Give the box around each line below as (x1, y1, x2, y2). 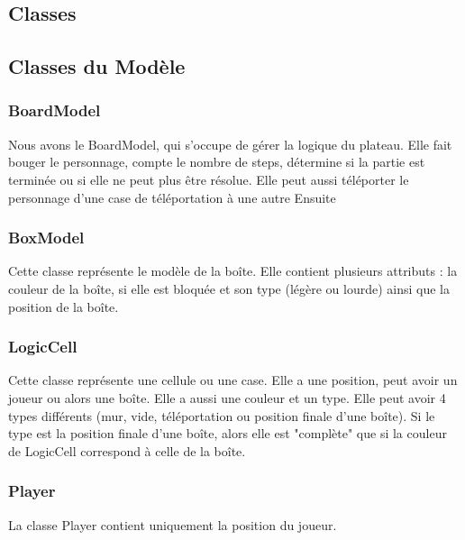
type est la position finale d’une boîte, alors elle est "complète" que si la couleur (8, 424, 447, 443)
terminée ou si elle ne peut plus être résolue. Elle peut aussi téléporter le (8, 169, 409, 188)
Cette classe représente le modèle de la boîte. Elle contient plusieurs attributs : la (8, 261, 458, 280)
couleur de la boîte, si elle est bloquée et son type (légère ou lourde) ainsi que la (8, 279, 450, 297)
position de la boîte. (8, 297, 119, 316)
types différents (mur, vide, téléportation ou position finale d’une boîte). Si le (8, 406, 435, 425)
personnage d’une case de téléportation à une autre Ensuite (8, 188, 336, 206)
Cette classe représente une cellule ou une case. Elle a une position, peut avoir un (8, 371, 458, 389)
